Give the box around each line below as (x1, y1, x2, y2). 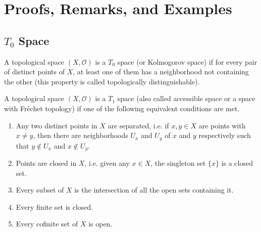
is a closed (221, 158, 253, 168)
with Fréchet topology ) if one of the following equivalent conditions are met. (4, 103, 240, 113)
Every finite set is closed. (16, 201, 93, 212)
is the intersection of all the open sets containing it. (74, 184, 234, 195)
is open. (88, 218, 113, 229)
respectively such (198, 130, 251, 141)
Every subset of (16, 184, 64, 195)
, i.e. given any (84, 158, 130, 168)
